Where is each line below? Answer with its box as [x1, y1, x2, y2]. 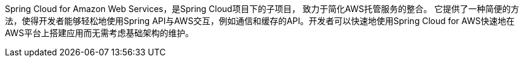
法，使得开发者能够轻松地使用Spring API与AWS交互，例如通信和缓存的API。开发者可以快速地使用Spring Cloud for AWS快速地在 [5, 16, 515, 26]
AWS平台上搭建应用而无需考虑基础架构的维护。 [5, 28, 194, 38]
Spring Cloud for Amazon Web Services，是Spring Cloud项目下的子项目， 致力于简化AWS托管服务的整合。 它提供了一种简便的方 [5, 4, 519, 14]
